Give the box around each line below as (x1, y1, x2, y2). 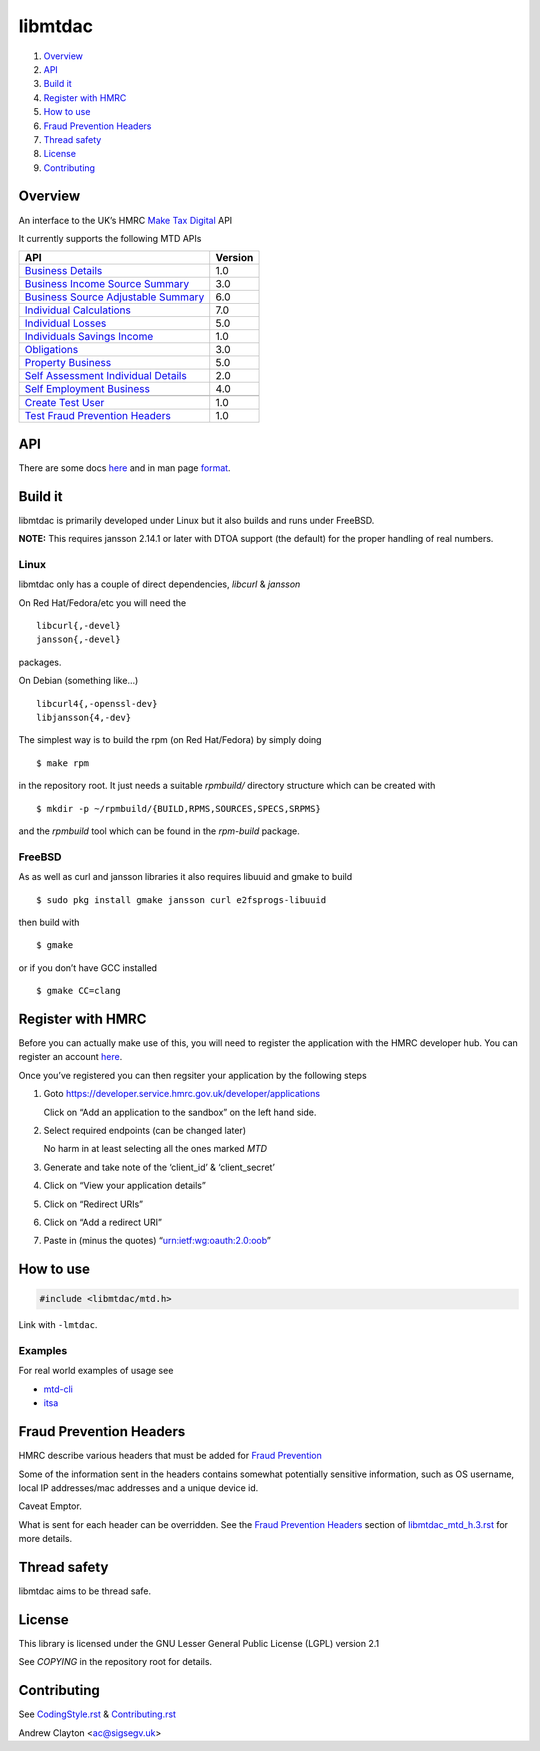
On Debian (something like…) (18, 675, 139, 687)
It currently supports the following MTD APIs (18, 232, 202, 244)
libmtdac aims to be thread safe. (18, 1585, 152, 1597)
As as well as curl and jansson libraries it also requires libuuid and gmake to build (18, 871, 353, 883)
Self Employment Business (24, 382, 150, 396)
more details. (18, 1533, 73, 1545)
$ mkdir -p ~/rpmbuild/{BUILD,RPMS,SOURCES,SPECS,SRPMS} (36, 803, 322, 814)
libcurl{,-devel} (36, 620, 121, 632)
